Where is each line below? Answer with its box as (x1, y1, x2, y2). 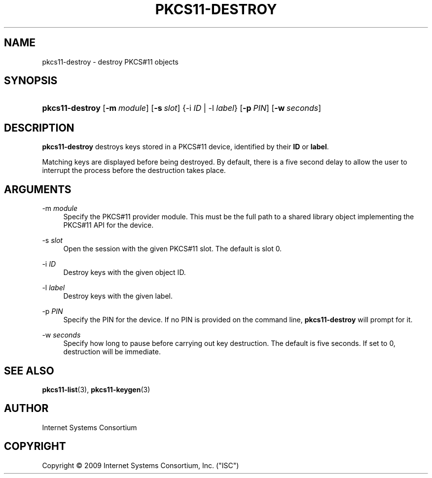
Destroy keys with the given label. (63, 292, 173, 301)
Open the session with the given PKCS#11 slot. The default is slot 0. (63, 244, 282, 253)
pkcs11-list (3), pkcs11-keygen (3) (42, 385, 150, 394)
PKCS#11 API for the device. (63, 221, 154, 230)
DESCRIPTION (4, 121, 74, 134)
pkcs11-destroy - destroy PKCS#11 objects (42, 57, 179, 66)
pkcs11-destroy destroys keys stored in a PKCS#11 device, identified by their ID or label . (42, 142, 329, 151)
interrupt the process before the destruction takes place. (42, 166, 226, 175)
